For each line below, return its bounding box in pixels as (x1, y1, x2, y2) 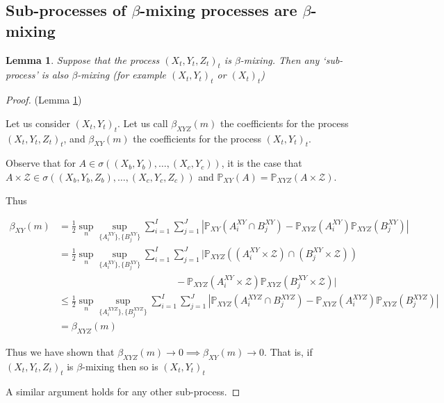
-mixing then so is (82, 359, 158, 373)
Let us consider (6, 115, 70, 130)
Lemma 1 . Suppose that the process (6, 52, 160, 67)
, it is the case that (221, 156, 302, 170)
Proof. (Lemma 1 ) (6, 92, 82, 107)
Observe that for (6, 156, 76, 170)
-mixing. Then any (240, 52, 320, 67)
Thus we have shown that (6, 344, 115, 359)
